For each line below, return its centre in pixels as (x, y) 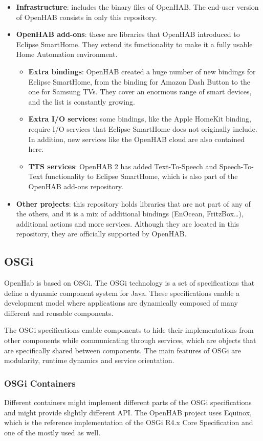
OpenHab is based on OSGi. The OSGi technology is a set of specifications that (129, 283)
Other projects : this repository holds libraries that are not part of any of (133, 203)
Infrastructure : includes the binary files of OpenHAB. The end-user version (137, 7)
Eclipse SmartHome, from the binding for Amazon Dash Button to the (139, 81)
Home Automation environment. (67, 54)
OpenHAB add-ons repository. (76, 186)
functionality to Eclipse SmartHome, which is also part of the (141, 176)
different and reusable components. (59, 313)
